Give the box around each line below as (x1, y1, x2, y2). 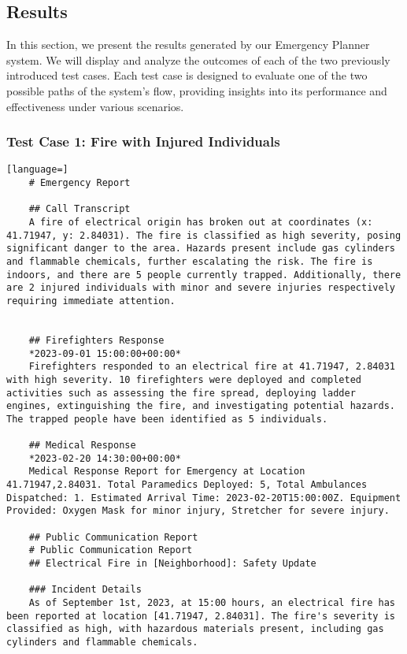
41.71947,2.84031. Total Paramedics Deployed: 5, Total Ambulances (6, 479, 368, 491)
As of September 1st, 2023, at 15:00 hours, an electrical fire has (28, 597, 395, 609)
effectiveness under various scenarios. (6, 98, 184, 114)
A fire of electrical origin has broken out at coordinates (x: (28, 217, 373, 229)
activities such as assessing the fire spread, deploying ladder (6, 387, 356, 399)
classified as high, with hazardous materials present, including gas (6, 623, 384, 635)
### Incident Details (28, 584, 142, 596)
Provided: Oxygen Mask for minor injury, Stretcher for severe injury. (6, 505, 390, 517)
